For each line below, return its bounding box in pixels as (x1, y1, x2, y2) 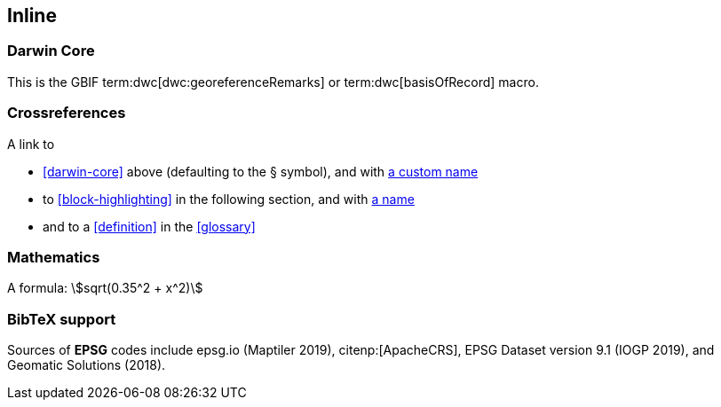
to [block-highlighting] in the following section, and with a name (43, 191, 415, 207)
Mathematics (7, 247, 100, 266)
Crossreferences (7, 104, 126, 122)
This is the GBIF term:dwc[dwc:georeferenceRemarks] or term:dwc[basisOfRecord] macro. (7, 74, 539, 90)
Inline (7, 4, 57, 27)
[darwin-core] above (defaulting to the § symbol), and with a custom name (43, 163, 479, 179)
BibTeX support (7, 309, 116, 328)
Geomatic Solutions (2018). (7, 357, 166, 373)
